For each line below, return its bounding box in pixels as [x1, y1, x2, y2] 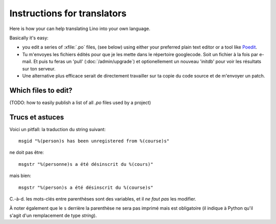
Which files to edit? [9, 86, 73, 94]
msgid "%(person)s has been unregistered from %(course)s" [18, 138, 170, 144]
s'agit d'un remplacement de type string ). [9, 212, 97, 218]
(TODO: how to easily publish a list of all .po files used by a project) [9, 99, 151, 106]
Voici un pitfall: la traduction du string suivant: [9, 126, 106, 132]
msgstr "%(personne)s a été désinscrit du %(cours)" [18, 161, 153, 167]
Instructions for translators [9, 8, 127, 19]
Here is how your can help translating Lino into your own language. [9, 26, 151, 32]
